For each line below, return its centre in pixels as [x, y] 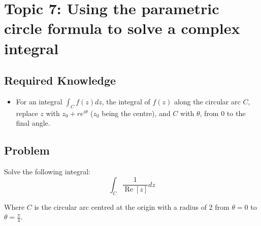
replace [27, 113]
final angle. [33, 123]
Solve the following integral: [47, 172]
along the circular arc [207, 101]
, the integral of [126, 101]
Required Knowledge [60, 80]
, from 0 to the [223, 113]
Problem [27, 150]
